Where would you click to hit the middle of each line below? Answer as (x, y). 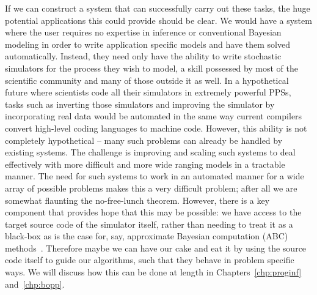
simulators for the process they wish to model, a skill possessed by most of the (152, 68)
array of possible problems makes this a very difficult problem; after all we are (151, 188)
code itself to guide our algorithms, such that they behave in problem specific (150, 260)
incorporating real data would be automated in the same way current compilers (154, 116)
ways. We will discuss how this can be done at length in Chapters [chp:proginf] (153, 272)
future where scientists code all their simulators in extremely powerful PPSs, (148, 92)
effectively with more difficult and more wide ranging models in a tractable (145, 164)
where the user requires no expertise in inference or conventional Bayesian (143, 32)
